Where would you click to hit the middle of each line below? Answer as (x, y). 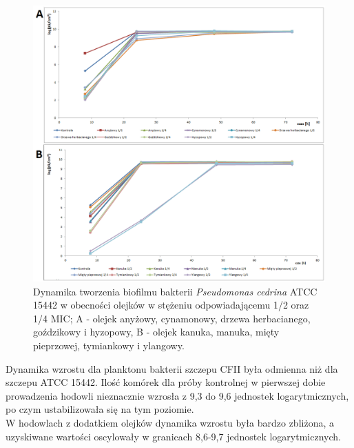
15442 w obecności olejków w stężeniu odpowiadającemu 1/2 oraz (171, 305)
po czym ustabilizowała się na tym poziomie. (100, 409)
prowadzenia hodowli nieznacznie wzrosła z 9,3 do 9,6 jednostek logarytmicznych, (177, 395)
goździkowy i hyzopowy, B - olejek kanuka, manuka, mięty (156, 332)
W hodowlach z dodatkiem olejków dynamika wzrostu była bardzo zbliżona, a (170, 422)
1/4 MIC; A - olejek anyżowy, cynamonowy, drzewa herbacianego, (172, 318)
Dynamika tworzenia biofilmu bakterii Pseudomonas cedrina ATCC (175, 291)
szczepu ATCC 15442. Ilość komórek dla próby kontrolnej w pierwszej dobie (166, 382)
